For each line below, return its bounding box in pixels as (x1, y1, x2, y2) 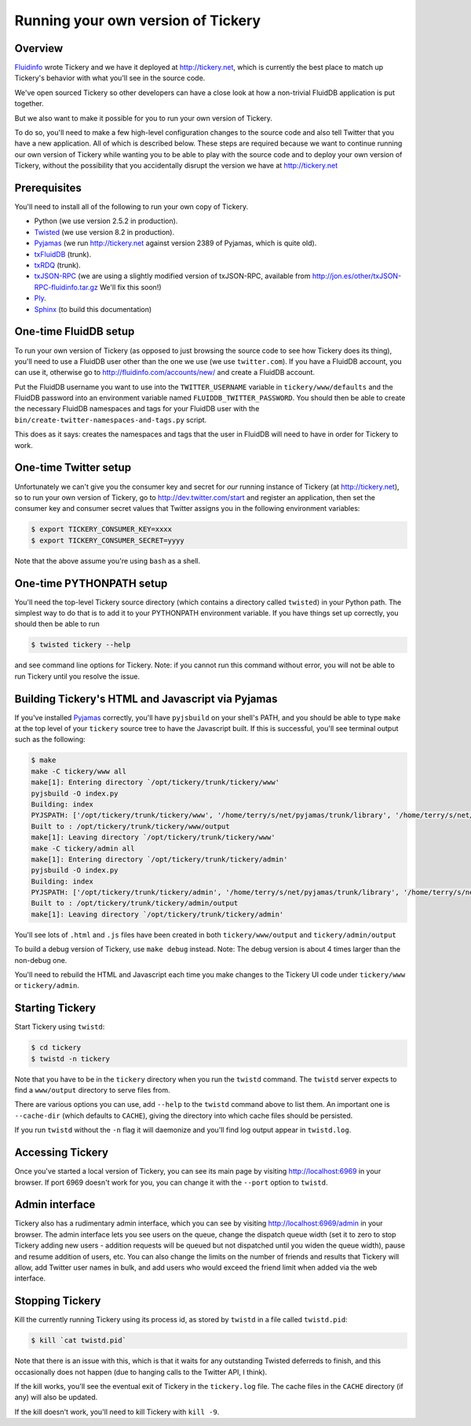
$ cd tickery (31, 1043, 82, 1053)
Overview (14, 42, 64, 55)
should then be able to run (14, 619, 100, 629)
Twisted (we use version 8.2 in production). (34, 227, 175, 237)
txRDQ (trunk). (34, 260, 82, 270)
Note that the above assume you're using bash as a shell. (14, 556, 200, 565)
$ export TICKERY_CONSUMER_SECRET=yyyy (31, 535, 184, 545)
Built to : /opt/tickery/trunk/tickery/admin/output (31, 899, 239, 908)
